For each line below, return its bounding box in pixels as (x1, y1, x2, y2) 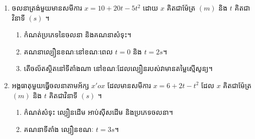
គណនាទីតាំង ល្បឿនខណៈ (24, 123, 94, 134)
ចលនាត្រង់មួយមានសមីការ (12, 3, 82, 13)
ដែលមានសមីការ (107, 80, 151, 90)
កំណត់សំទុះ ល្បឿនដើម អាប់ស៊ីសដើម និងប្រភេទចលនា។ (24, 107, 173, 117)
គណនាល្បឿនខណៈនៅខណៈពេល (24, 46, 113, 56)
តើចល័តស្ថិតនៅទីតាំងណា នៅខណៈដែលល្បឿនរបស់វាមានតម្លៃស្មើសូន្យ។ (24, 63, 213, 74)
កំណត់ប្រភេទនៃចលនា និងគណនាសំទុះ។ (24, 29, 132, 40)
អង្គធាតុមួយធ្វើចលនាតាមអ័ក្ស (12, 80, 89, 90)
